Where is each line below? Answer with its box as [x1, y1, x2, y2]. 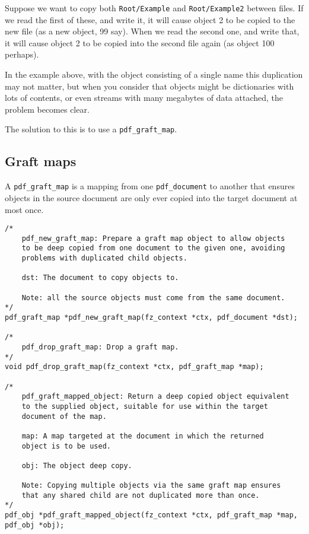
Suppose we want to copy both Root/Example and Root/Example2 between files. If [5, 2, 304, 14]
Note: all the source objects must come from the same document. [21, 293, 285, 302]
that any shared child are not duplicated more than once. [21, 491, 260, 500]
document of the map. [21, 412, 107, 421]
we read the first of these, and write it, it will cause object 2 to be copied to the [5, 13, 295, 26]
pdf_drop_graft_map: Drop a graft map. [21, 342, 179, 351]
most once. [5, 203, 44, 215]
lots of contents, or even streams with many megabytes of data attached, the [5, 91, 283, 104]
